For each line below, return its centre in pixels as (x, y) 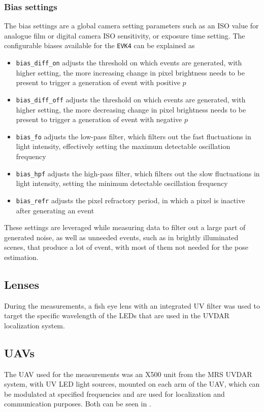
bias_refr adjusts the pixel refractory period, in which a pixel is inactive (130, 200)
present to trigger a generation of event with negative (99, 119)
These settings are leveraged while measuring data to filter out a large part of (125, 227)
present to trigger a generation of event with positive (98, 82)
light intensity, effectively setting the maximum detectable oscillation (123, 146)
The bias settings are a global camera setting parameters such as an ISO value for (131, 26)
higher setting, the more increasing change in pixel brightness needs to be (130, 72)
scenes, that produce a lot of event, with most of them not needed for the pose (126, 247)
